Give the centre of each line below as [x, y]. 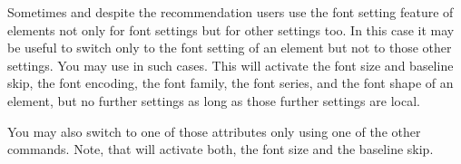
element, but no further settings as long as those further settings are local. [214, 100]
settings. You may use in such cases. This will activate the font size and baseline [230, 65]
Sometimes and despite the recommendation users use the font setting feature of [230, 11]
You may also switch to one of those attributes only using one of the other [214, 131]
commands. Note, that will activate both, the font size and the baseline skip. [221, 149]
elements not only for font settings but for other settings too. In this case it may [231, 29]
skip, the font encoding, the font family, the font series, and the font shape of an [230, 83]
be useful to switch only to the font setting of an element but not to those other [230, 48]
